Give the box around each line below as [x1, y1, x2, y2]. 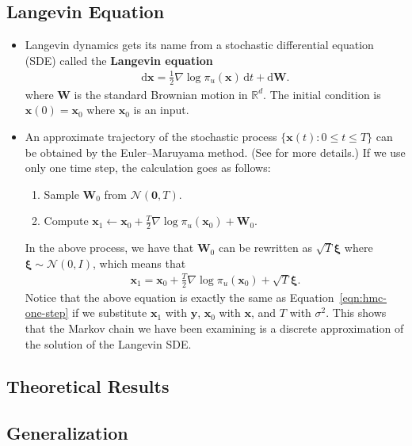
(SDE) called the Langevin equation [25, 51, 213, 68]
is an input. [133, 101, 189, 118]
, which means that [92, 254, 186, 271]
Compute [44, 212, 89, 229]
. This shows [326, 304, 387, 321]
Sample [44, 185, 79, 202]
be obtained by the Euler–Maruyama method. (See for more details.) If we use [25, 143, 406, 160]
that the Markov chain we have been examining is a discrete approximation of [25, 319, 404, 336]
